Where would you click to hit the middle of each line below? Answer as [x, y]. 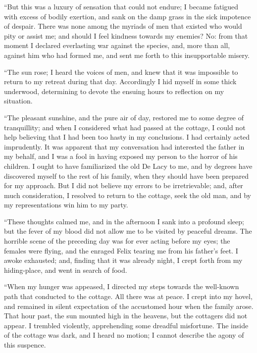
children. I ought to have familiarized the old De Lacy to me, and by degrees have [128, 166]
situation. [18, 101]
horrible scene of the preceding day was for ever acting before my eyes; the [117, 241]
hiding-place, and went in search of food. [66, 270]
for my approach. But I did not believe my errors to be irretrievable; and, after [124, 185]
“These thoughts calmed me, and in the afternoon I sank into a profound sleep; [124, 221]
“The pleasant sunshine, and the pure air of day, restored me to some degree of [124, 117]
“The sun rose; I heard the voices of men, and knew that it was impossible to [121, 72]
